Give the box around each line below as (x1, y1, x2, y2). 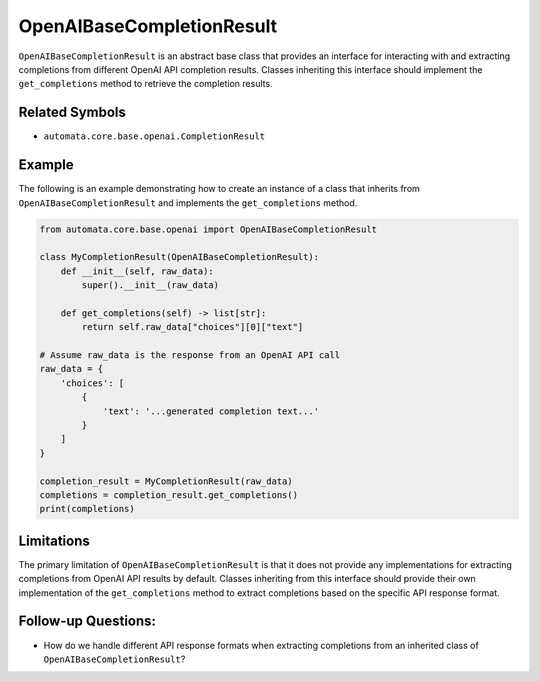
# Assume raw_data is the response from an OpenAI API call (39, 350, 341, 361)
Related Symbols (18, 104, 127, 121)
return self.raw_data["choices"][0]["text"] (81, 321, 304, 333)
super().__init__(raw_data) (81, 280, 220, 291)
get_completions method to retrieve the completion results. (18, 78, 274, 90)
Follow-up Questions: (18, 613, 157, 630)
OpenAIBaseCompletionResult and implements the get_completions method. (18, 196, 358, 209)
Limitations (18, 532, 90, 549)
